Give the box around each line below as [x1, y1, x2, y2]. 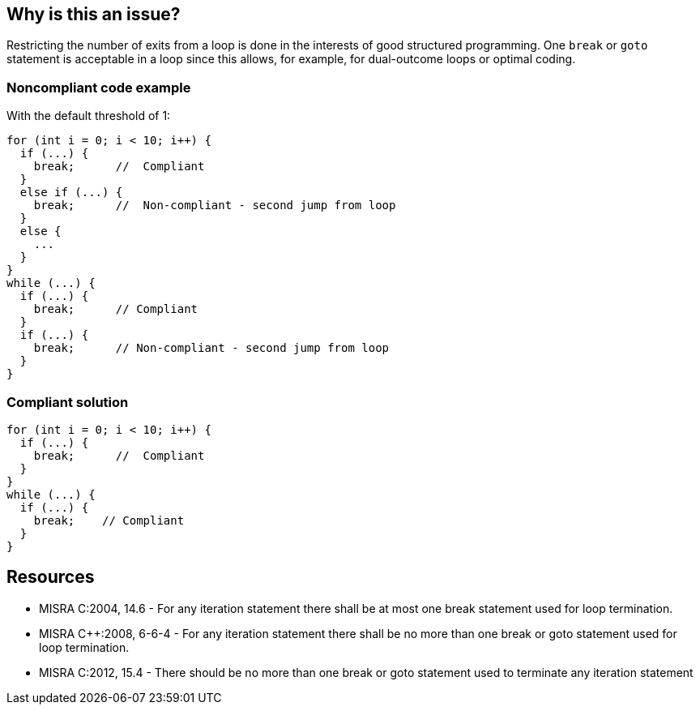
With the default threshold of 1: [6, 109, 171, 123]
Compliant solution [6, 393, 129, 410]
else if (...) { [19, 186, 123, 199]
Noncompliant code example [6, 79, 191, 96]
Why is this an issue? [6, 4, 181, 24]
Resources [6, 567, 95, 588]
